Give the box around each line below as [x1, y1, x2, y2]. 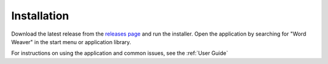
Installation [11, 9, 69, 22]
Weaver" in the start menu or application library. [11, 38, 132, 45]
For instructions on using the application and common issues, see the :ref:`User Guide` [11, 50, 228, 57]
